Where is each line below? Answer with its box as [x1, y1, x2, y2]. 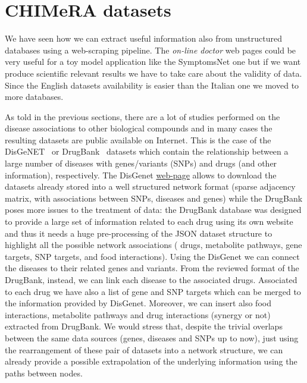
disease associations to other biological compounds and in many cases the [5, 122, 272, 134]
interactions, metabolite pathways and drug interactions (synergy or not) [5, 308, 271, 321]
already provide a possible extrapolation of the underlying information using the [5, 355, 297, 368]
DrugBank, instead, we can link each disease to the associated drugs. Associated [5, 274, 297, 285]
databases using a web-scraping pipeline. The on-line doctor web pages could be [5, 43, 296, 56]
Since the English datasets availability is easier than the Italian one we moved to [5, 79, 299, 91]
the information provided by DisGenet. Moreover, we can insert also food [5, 297, 271, 309]
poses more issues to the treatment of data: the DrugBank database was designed [5, 203, 302, 216]
